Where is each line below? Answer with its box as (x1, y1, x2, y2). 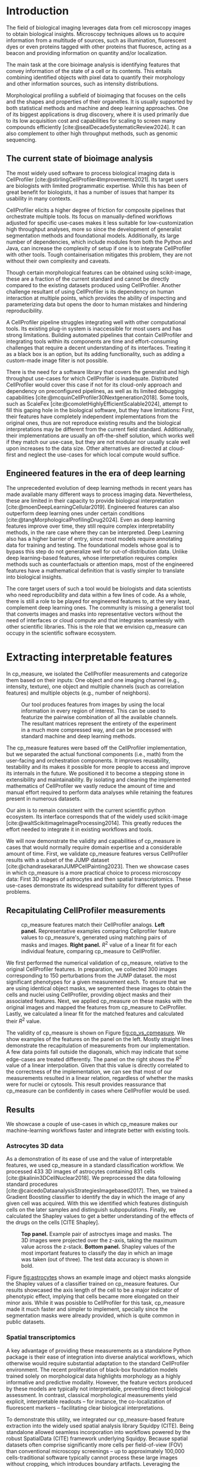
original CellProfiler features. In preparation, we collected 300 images (6, 965, 177, 973)
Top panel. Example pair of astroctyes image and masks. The (21, 1231, 173, 1238)
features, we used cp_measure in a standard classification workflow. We (6, 1162, 184, 1169)
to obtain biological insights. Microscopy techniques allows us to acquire (6, 30, 185, 37)
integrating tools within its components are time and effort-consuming (6, 337, 179, 345)
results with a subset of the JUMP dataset (6, 856, 109, 863)
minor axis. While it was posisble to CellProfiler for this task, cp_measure (6, 1299, 185, 1307)
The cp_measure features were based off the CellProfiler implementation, (6, 744, 187, 751)
